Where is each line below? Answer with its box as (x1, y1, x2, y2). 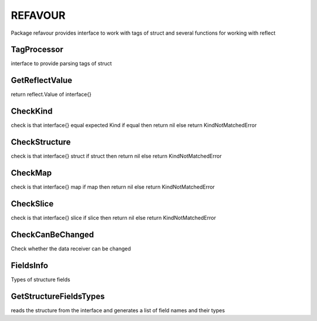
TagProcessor (11, 45, 64, 55)
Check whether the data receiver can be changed (11, 245, 131, 252)
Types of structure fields (11, 276, 70, 283)
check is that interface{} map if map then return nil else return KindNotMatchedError (11, 183, 215, 190)
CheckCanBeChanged (11, 229, 94, 239)
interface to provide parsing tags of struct (11, 60, 112, 67)
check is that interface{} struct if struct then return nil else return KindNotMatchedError (11, 153, 222, 160)
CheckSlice (11, 199, 54, 209)
